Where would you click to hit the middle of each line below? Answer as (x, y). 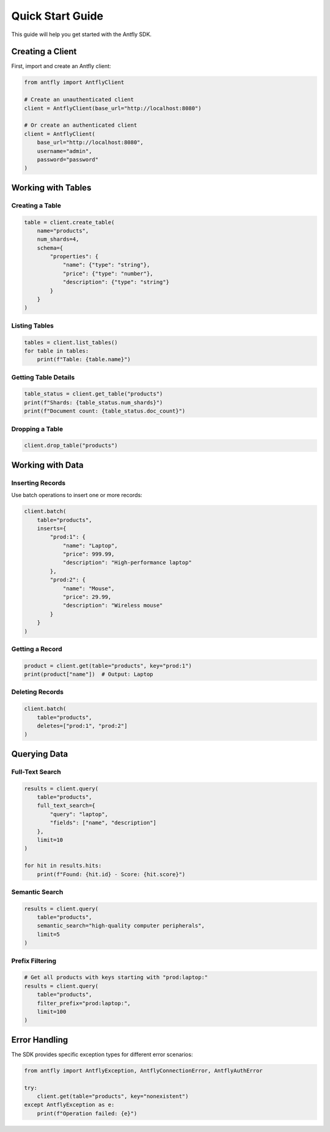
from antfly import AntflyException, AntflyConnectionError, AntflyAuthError (143, 1070)
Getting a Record (37, 649)
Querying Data (40, 754)
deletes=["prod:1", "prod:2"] (82, 726)
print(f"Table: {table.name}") (84, 359)
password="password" (68, 159)
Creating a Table (36, 205)
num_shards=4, (58, 239)
